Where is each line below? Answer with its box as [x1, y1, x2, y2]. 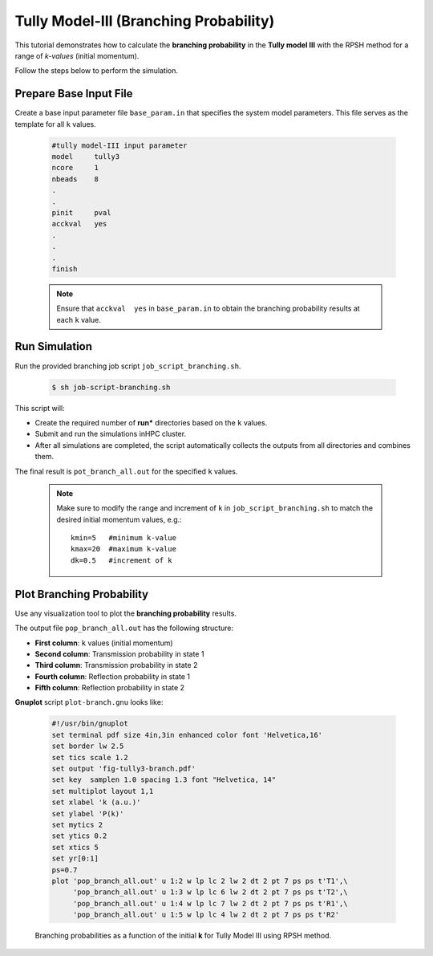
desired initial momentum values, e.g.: [56, 515, 182, 524]
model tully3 [51, 153, 120, 161]
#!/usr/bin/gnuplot [51, 719, 128, 728]
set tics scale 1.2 [51, 753, 128, 762]
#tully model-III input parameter [51, 140, 188, 150]
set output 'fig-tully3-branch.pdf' [51, 764, 196, 774]
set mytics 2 [51, 820, 103, 829]
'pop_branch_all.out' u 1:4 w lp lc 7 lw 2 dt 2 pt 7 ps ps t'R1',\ [72, 899, 348, 908]
